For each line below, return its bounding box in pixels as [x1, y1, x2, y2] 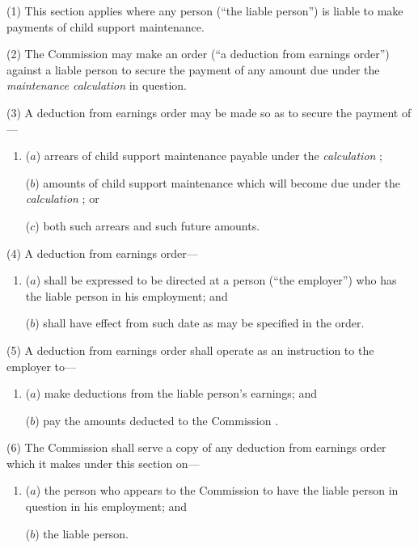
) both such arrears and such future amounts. [35, 217, 260, 234]
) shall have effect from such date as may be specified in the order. [35, 314, 365, 331]
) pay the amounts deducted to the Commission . [35, 411, 279, 428]
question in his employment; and [25, 498, 188, 515]
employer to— [6, 357, 76, 374]
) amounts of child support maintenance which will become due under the [35, 174, 401, 191]
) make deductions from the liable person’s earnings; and [36, 385, 317, 402]
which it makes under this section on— [6, 454, 200, 471]
